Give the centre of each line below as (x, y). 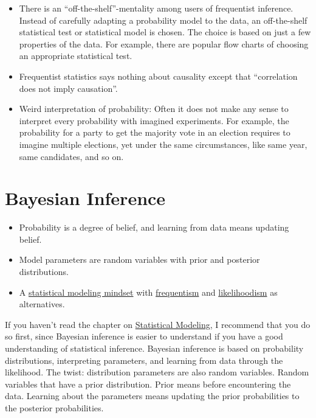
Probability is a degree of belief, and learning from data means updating (154, 227)
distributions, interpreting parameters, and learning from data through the (144, 360)
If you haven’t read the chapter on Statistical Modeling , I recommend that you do (158, 324)
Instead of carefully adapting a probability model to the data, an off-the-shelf (163, 20)
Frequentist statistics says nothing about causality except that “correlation (158, 76)
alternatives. (42, 304)
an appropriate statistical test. (76, 56)
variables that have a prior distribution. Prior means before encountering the (148, 384)
